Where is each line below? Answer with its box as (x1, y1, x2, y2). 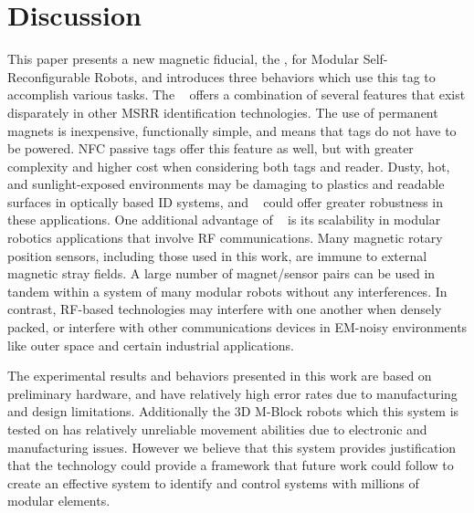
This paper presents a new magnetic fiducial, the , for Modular (7, 49, 360, 68)
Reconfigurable (7, 67, 90, 86)
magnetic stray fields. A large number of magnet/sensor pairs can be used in (7, 264, 436, 283)
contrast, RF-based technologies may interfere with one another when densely (7, 299, 442, 319)
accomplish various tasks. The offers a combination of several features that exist (7, 85, 466, 104)
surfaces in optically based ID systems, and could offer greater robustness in (7, 192, 444, 211)
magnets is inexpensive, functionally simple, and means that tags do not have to (7, 120, 457, 140)
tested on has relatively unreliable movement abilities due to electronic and (7, 420, 427, 438)
